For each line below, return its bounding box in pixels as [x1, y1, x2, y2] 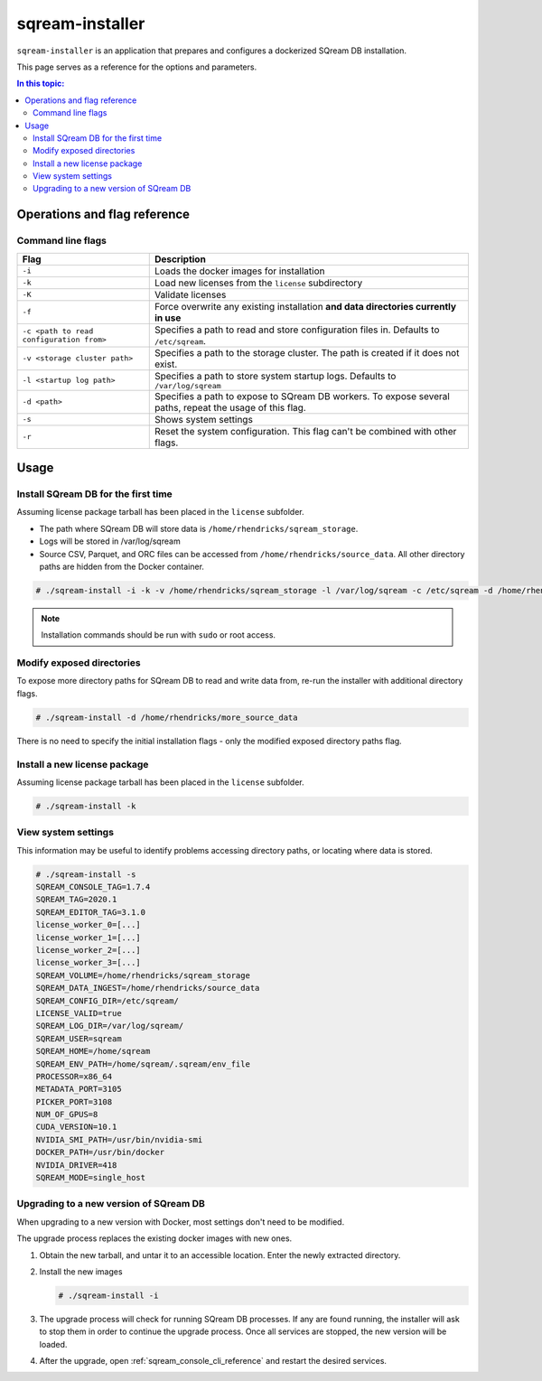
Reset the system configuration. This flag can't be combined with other [154, 425, 457, 437]
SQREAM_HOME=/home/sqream [35, 1046, 151, 1057]
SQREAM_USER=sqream [35, 1033, 122, 1043]
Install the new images [39, 1265, 123, 1277]
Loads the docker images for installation [154, 265, 325, 277]
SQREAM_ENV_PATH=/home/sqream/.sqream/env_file [35, 1059, 250, 1069]
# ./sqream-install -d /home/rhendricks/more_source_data [35, 712, 298, 723]
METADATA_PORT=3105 [35, 1084, 122, 1095]
